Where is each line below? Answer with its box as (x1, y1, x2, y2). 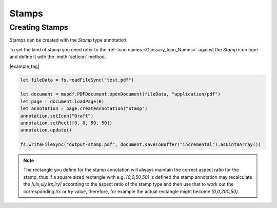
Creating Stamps (9, 23, 69, 32)
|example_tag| (9, 63, 39, 69)
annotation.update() (20, 127, 72, 133)
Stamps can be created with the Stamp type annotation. (9, 37, 128, 43)
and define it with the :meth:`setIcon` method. (9, 54, 106, 60)
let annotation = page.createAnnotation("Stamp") (20, 106, 148, 111)
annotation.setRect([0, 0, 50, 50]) (20, 120, 113, 126)
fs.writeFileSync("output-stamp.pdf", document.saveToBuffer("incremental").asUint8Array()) (20, 142, 261, 147)
